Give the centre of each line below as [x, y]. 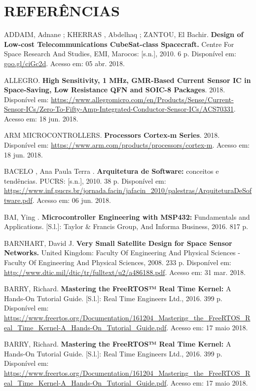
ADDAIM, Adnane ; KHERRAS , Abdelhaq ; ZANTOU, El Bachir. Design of [124, 34]
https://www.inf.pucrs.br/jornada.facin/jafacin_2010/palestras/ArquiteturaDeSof [128, 190]
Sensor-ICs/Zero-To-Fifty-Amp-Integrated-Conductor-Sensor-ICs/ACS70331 [119, 109]
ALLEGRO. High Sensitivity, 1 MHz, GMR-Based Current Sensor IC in [128, 80]
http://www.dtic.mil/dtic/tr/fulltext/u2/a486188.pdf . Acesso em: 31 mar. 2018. [125, 272]
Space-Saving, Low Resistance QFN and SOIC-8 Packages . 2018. [115, 90]
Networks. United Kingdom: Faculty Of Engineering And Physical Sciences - [122, 253]
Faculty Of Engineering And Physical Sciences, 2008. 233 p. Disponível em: [118, 262]
